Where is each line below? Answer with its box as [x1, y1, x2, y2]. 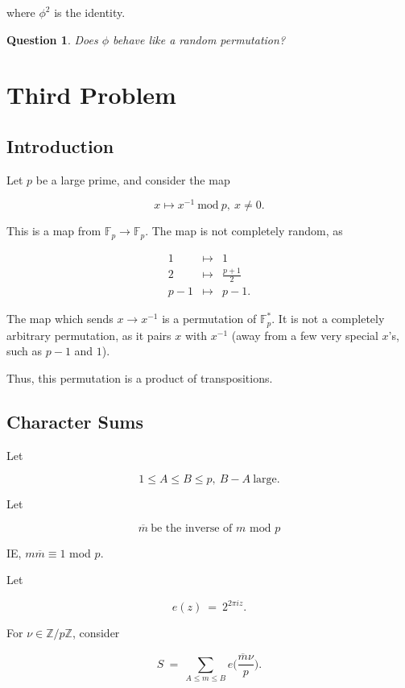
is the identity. [54, 4, 126, 20]
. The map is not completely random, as [145, 222, 343, 239]
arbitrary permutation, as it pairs [6, 326, 172, 343]
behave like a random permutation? [113, 31, 286, 48]
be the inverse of [151, 522, 233, 534]
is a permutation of [162, 310, 257, 327]
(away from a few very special [231, 326, 378, 343]
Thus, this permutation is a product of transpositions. [6, 369, 273, 386]
